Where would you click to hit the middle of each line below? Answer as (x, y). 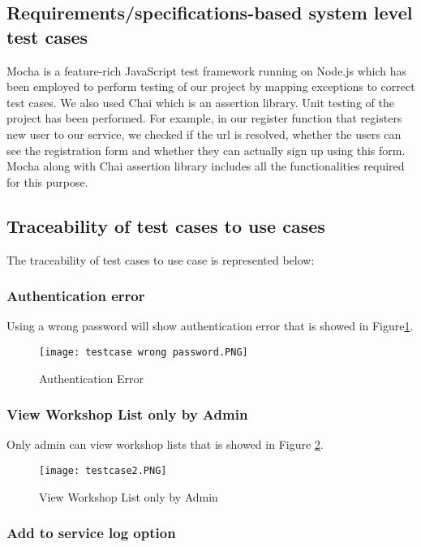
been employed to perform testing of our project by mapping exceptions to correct (211, 86)
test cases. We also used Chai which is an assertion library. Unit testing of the (200, 102)
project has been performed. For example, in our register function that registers (204, 118)
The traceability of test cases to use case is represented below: (161, 259)
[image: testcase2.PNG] (103, 471)
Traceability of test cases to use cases (166, 225)
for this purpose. (47, 181)
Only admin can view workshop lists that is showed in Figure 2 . (165, 444)
